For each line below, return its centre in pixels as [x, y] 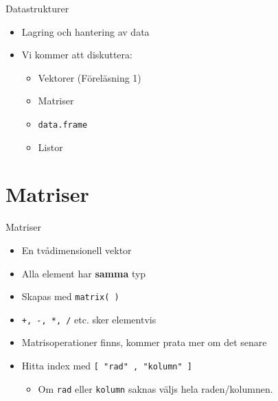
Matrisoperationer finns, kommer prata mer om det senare [144, 342]
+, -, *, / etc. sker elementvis [89, 319]
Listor [50, 147]
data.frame [63, 125]
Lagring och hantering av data [85, 31]
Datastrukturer [37, 8]
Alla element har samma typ [84, 273]
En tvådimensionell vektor [77, 250]
